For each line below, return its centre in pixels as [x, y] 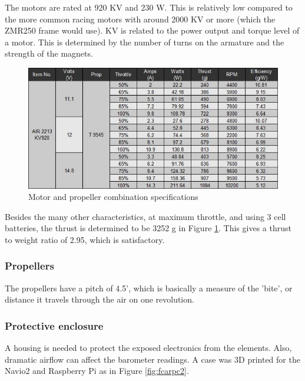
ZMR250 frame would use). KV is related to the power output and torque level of [152, 30]
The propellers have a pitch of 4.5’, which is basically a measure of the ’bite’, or [149, 288]
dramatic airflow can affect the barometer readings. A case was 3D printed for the [152, 359]
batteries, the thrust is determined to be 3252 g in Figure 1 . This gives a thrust [148, 228]
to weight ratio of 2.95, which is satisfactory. [85, 239]
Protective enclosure [54, 325]
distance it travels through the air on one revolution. [100, 299]
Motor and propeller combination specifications [113, 197]
